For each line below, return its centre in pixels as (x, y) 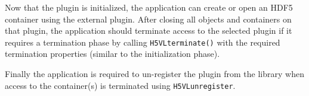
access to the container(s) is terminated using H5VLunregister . (120, 85)
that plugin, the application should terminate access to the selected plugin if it (149, 31)
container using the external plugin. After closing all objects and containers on (148, 19)
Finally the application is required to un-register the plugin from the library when (154, 74)
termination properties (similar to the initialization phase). (112, 54)
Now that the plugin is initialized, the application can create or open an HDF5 (149, 7)
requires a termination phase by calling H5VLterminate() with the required (143, 42)
